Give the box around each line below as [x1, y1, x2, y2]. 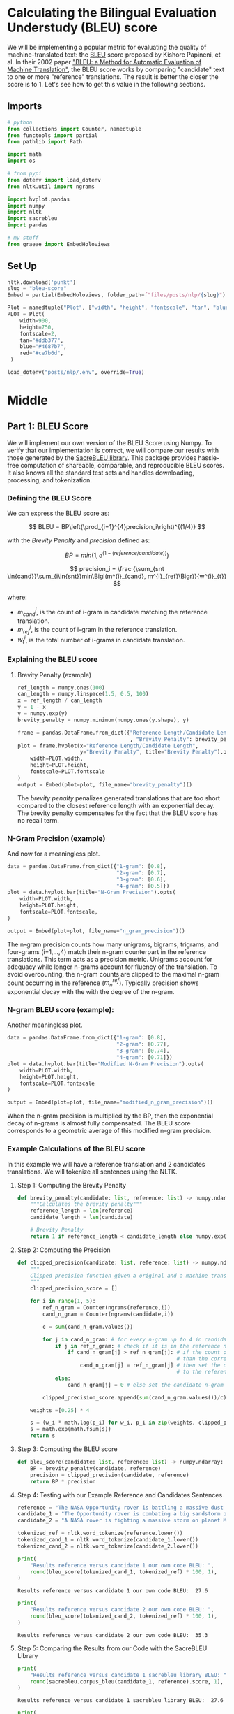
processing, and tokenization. [7, 475, 93, 484]
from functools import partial [7, 131, 98, 139]
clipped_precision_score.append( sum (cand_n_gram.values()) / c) [42, 1394, 227, 1401]
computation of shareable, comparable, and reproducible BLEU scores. [20, 461, 225, 469]
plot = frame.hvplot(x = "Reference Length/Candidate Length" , [17, 742, 199, 749]
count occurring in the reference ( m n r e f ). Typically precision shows [7, 977, 199, 988]
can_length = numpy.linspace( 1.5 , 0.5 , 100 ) [17, 691, 149, 698]
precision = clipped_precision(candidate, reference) [30, 1471, 189, 1478]
